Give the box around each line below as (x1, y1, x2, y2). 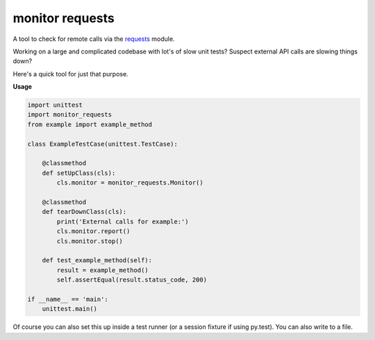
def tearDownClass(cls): (42, 208, 127, 216)
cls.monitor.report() (56, 228, 131, 235)
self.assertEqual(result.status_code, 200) (56, 276, 208, 284)
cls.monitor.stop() (56, 237, 123, 245)
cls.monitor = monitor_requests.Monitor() (56, 179, 204, 187)
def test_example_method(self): (42, 257, 153, 264)
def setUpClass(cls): (42, 169, 116, 177)
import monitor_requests (27, 111, 112, 119)
